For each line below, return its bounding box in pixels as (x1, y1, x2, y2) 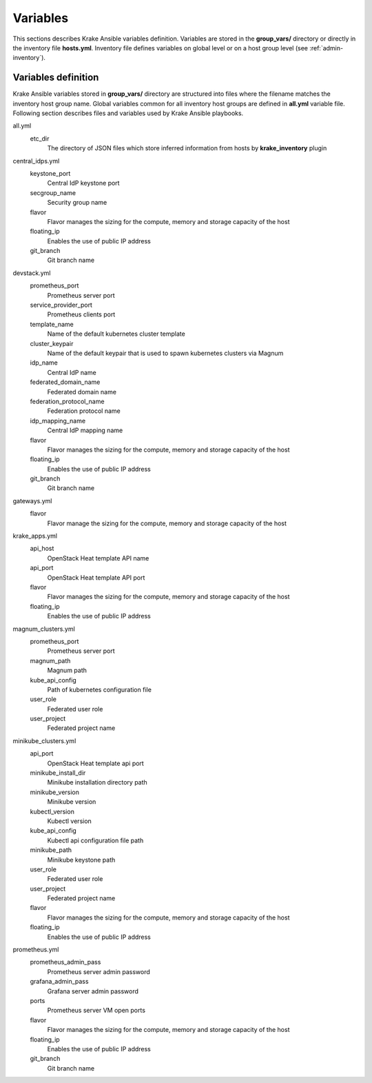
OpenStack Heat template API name (47, 554, 149, 562)
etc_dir (30, 134, 50, 143)
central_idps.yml (12, 156, 60, 165)
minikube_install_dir (30, 769, 86, 777)
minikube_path (30, 846, 72, 854)
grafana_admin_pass (30, 978, 89, 986)
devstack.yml (12, 269, 51, 277)
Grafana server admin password (47, 986, 139, 995)
